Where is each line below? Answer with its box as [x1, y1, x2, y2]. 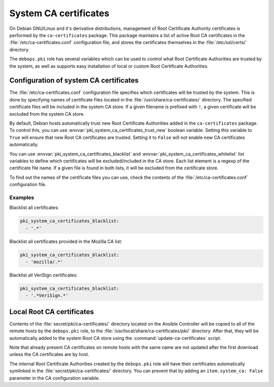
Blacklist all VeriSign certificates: [9, 272, 78, 278]
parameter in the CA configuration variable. [9, 375, 100, 381]
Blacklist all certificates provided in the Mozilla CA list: [9, 238, 123, 244]
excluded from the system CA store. [9, 111, 85, 117]
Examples [9, 194, 35, 201]
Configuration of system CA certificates [9, 76, 139, 85]
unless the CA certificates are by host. [9, 351, 90, 358]
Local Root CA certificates [9, 307, 94, 316]
